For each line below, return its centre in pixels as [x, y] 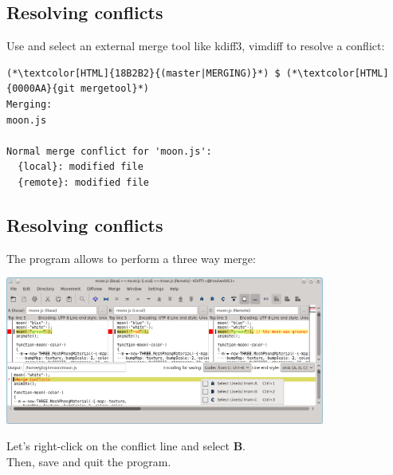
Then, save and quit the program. [89, 462]
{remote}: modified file [83, 182]
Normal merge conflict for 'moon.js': [109, 151]
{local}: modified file [81, 167]
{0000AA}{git [41, 89]
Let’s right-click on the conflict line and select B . [126, 446]
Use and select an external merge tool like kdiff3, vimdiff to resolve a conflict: [196, 46]
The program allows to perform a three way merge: [131, 258]
